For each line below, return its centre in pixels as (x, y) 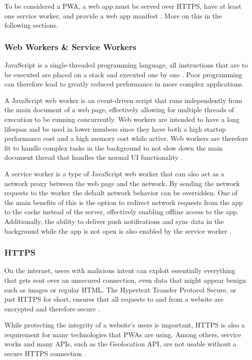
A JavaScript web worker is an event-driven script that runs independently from (123, 100)
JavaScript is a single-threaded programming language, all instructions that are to (126, 65)
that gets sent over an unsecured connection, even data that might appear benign (125, 280)
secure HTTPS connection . (45, 353)
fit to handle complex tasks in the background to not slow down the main (114, 147)
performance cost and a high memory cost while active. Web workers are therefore (126, 138)
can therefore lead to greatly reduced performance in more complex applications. (124, 84)
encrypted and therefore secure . (52, 308)
